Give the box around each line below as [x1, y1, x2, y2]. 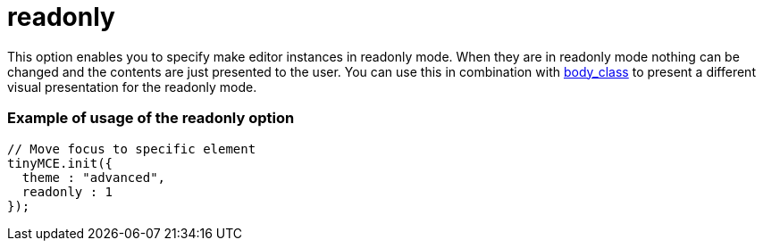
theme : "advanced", [21, 169, 166, 185]
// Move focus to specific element [7, 141, 256, 156]
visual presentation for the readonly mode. [7, 79, 257, 95]
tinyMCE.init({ [7, 155, 113, 170]
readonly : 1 [21, 184, 113, 199]
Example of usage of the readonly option [7, 109, 295, 128]
